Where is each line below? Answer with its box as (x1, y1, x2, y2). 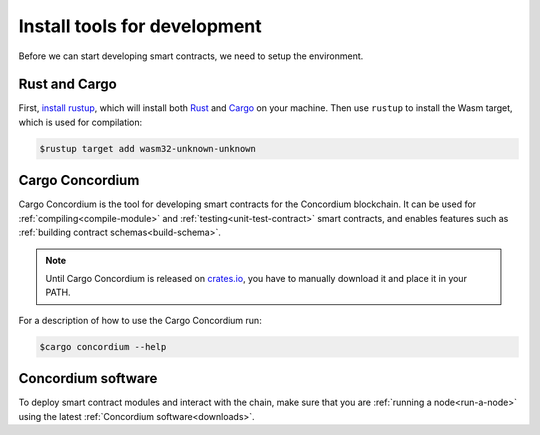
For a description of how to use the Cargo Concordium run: (18, 314, 262, 326)
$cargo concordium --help (39, 341, 167, 352)
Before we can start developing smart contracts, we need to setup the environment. (18, 50, 364, 62)
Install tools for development (18, 15, 262, 37)
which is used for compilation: (18, 116, 143, 128)
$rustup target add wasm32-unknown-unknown (39, 143, 257, 154)
